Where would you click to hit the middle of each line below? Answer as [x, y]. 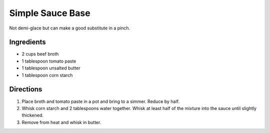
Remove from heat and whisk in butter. [61, 122]
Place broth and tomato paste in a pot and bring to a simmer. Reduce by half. [101, 101]
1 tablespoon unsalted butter [51, 68]
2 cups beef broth [40, 54]
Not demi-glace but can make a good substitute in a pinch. [70, 28]
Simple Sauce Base [50, 13]
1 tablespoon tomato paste [49, 61]
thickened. [32, 115]
